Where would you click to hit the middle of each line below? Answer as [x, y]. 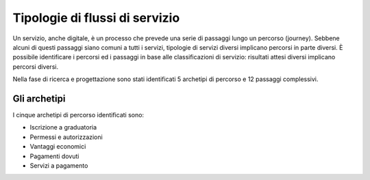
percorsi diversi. [35, 66]
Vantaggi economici [58, 147]
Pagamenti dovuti [54, 156]
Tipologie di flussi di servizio [96, 18]
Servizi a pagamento [59, 165]
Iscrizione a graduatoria [63, 127]
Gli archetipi [39, 99]
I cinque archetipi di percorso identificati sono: [78, 115]
